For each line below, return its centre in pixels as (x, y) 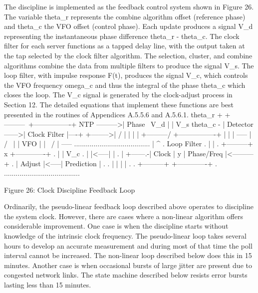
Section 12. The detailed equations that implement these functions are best (119, 104)
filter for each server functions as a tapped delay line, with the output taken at (125, 46)
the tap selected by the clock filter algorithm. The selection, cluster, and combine (128, 55)
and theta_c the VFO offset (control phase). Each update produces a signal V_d (129, 26)
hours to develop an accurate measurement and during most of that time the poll (128, 245)
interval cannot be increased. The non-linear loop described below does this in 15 (128, 255)
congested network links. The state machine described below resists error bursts (126, 275)
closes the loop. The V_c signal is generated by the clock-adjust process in (118, 95)
